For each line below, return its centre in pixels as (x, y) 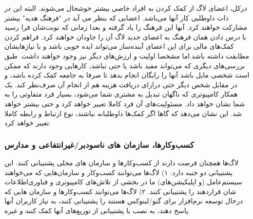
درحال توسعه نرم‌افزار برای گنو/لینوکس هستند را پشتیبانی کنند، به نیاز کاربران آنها (124, 201)
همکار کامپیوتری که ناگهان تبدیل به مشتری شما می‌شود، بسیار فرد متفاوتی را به (121, 94)
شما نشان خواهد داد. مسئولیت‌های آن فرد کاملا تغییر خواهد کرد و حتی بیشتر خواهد (125, 103)
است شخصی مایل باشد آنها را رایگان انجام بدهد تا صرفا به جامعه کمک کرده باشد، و (127, 75)
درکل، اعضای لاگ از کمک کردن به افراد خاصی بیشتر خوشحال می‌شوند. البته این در (126, 8)
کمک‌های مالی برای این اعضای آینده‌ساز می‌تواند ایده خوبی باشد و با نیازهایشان (119, 46)
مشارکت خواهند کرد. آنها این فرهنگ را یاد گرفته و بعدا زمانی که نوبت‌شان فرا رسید (126, 27)
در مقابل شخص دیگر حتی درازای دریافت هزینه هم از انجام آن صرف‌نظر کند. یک (121, 84)
